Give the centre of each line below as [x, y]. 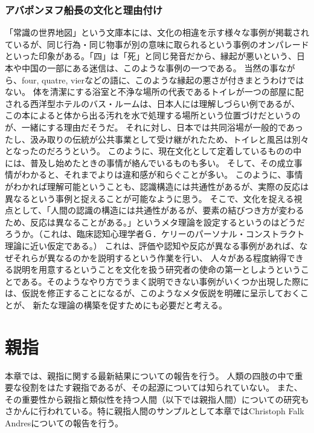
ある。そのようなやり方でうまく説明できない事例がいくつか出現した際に [165, 281]
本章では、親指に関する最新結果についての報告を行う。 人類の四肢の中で [150, 375]
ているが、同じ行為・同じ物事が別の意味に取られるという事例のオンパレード [157, 44]
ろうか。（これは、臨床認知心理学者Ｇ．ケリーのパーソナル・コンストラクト [155, 234]
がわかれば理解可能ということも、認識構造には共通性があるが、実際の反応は [157, 186]
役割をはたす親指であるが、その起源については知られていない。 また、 [162, 387]
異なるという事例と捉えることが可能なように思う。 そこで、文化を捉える [149, 198]
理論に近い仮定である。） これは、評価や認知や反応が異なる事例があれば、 [152, 245]
